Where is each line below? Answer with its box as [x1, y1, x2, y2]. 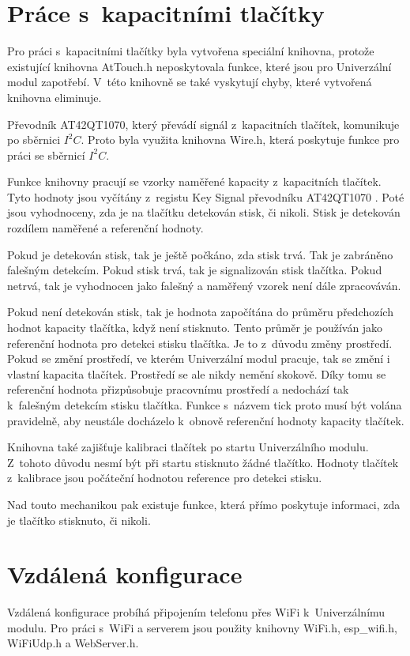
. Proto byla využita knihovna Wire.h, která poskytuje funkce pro [81, 131, 400, 148]
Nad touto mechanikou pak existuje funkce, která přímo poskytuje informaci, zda [7, 496, 401, 512]
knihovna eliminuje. [7, 89, 102, 105]
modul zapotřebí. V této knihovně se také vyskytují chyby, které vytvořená [7, 74, 372, 90]
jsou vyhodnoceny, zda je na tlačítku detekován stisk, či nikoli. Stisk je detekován [7, 204, 401, 221]
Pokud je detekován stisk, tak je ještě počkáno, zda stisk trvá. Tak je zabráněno [7, 246, 393, 262]
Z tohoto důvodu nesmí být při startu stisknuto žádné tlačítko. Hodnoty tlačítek [7, 454, 399, 470]
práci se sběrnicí [7, 146, 85, 163]
